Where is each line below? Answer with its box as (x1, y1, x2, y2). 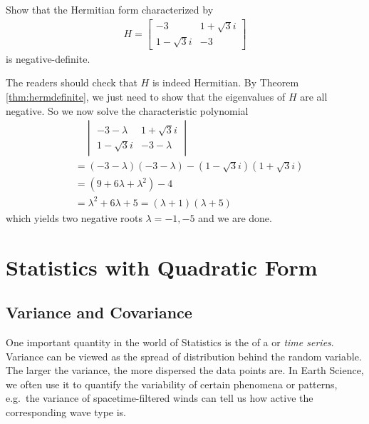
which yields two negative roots (6, 210, 142, 225)
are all (300, 89, 328, 104)
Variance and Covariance (6, 301, 192, 323)
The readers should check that (6, 75, 137, 90)
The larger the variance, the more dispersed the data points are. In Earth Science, (6, 363, 364, 378)
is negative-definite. (6, 51, 90, 66)
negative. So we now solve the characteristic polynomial (6, 103, 249, 118)
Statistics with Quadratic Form (6, 252, 318, 281)
